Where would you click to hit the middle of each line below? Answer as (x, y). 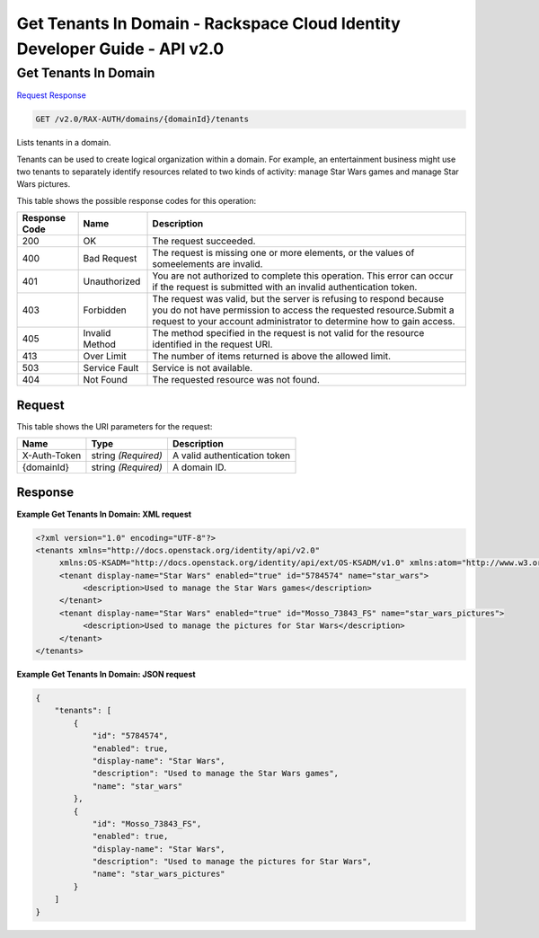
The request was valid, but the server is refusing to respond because (298, 299)
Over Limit (105, 357)
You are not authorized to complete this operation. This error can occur (303, 276)
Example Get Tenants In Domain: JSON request (106, 675)
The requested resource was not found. (236, 380)
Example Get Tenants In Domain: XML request (104, 514)
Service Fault (111, 368)
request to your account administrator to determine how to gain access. (304, 322)
